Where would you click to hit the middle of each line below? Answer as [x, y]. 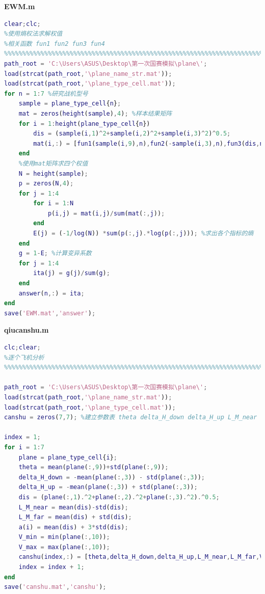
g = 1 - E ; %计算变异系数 [55, 253]
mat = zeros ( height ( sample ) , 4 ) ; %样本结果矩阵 [95, 113]
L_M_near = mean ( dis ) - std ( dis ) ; [73, 507]
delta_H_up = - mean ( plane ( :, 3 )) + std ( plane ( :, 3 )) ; [108, 487]
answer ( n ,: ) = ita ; [51, 293]
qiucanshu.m [26, 330]
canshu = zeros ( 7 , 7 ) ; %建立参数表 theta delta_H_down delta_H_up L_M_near [131, 417]
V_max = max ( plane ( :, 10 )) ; [64, 547]
